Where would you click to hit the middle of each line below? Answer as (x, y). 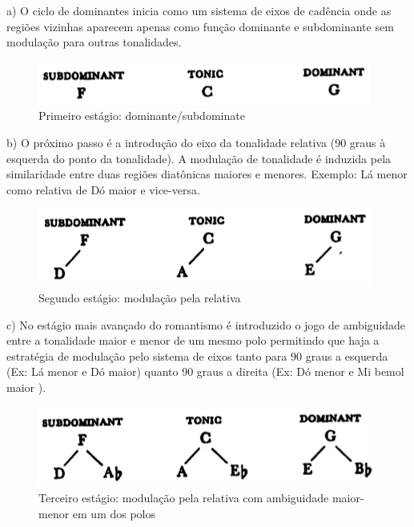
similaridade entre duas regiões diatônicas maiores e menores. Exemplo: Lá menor (207, 174)
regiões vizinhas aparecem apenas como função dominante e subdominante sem (200, 26)
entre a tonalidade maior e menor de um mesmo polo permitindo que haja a (193, 340)
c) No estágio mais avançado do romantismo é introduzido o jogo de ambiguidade (206, 324)
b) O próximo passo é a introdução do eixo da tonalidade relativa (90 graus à (196, 142)
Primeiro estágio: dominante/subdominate (142, 116)
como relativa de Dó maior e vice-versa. (103, 189)
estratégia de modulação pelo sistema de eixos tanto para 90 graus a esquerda (197, 355)
